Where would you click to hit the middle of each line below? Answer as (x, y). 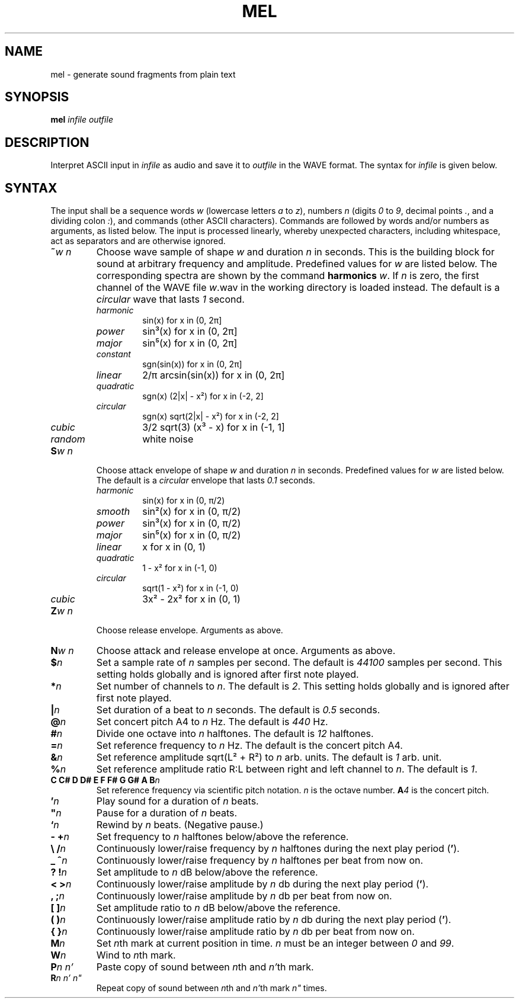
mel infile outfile (82, 120)
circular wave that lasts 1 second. (170, 299)
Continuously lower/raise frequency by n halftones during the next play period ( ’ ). (278, 849)
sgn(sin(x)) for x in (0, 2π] (192, 364)
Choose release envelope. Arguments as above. (190, 630)
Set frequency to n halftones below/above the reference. (222, 837)
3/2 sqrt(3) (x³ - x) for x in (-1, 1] (214, 427)
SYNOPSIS (37, 97)
